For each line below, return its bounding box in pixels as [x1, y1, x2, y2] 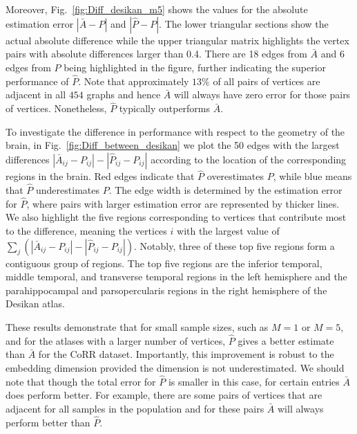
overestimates [206, 169, 264, 183]
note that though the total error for [6, 374, 156, 388]
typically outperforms [119, 101, 211, 116]
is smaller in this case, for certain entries [168, 374, 340, 388]
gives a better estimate [238, 333, 334, 347]
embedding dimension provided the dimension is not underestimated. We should [6, 361, 345, 374]
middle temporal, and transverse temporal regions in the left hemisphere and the [6, 269, 347, 284]
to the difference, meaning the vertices [6, 224, 167, 238]
